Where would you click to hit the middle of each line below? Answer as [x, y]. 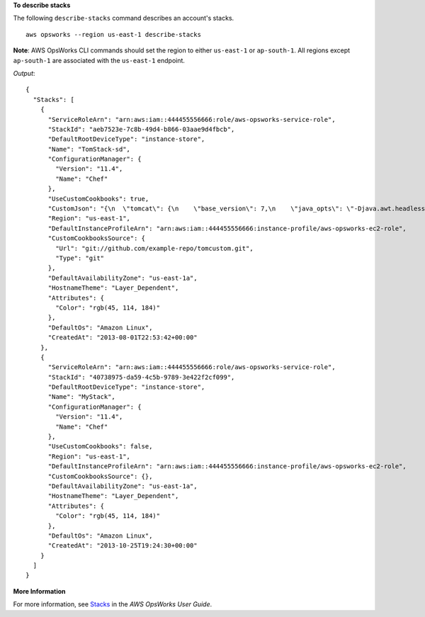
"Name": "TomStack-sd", [89, 149]
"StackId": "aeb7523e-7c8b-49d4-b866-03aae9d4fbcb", [141, 129]
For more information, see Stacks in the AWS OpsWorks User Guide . [113, 604]
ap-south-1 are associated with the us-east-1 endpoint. [99, 60]
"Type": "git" [80, 258]
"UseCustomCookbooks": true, [98, 199]
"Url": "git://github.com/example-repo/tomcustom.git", [155, 248]
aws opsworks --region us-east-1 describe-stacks [114, 34]
